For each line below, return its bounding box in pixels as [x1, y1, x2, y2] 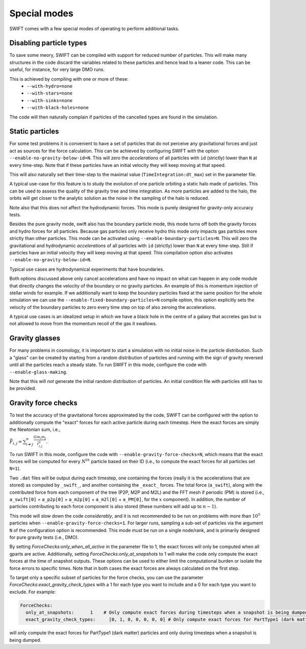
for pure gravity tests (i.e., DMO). [9, 534, 79, 540]
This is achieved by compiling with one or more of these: [9, 76, 129, 82]
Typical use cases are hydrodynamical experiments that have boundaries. [9, 266, 164, 272]
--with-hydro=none [27, 83, 73, 89]
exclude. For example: [9, 589, 56, 595]
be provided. [9, 386, 37, 392]
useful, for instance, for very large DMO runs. [9, 66, 105, 73]
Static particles [9, 127, 59, 136]
